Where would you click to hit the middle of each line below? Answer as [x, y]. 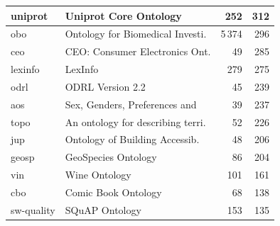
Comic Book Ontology [113, 192]
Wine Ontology [98, 175]
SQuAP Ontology [103, 209]
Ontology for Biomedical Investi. [136, 34]
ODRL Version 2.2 [105, 86]
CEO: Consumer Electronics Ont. [138, 51]
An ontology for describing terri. [135, 122]
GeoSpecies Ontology [111, 157]
